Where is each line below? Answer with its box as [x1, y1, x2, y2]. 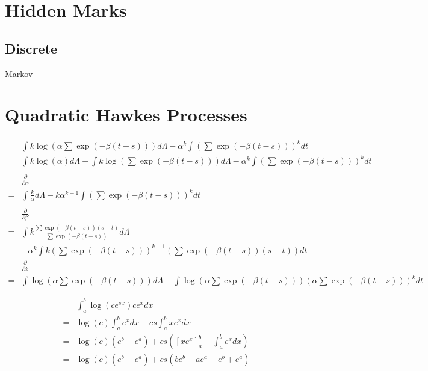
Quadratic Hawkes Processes [5, 102, 247, 127]
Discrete [5, 38, 57, 57]
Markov [5, 67, 33, 79]
